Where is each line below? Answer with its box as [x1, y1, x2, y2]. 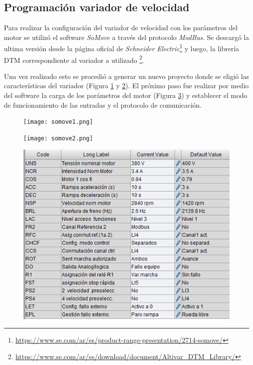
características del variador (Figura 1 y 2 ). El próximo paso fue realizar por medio [4, 80, 249, 91]
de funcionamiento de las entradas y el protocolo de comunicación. [4, 99, 202, 110]
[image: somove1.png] [23, 118, 93, 126]
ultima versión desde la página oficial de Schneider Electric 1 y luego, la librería [4, 42, 239, 54]
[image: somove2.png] [23, 134, 93, 142]
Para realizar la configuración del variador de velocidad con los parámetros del [4, 22, 238, 33]
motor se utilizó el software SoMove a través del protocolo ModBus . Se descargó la [4, 32, 249, 42]
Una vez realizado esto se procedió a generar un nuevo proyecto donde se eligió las [4, 71, 249, 81]
